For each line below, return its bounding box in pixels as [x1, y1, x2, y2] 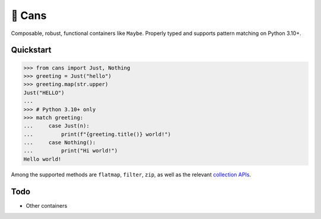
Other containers [26, 202, 68, 209]
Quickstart [11, 45, 52, 55]
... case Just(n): [23, 122, 90, 129]
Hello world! [23, 155, 62, 163]
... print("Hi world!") [23, 147, 118, 154]
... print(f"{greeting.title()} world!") [23, 131, 171, 138]
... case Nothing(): [23, 139, 96, 146]
